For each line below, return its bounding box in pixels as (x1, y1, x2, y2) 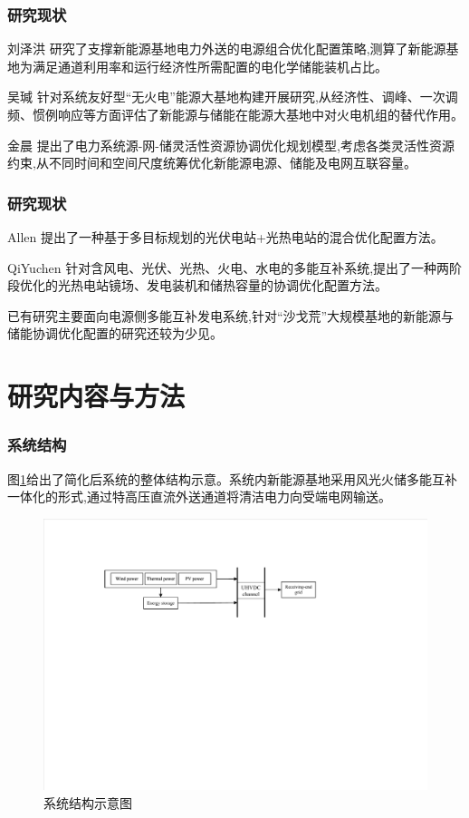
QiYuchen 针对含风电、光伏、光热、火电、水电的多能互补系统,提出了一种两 (7, 258, 450, 277)
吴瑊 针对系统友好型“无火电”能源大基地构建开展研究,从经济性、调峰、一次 (7, 87, 445, 106)
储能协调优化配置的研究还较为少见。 (7, 324, 223, 343)
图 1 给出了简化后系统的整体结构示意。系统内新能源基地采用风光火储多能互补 (7, 469, 457, 488)
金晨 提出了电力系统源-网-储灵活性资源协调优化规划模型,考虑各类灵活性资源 (7, 135, 455, 154)
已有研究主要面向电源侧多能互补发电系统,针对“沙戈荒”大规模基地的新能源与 (7, 306, 455, 325)
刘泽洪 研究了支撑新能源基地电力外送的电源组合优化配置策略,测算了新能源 (7, 39, 446, 58)
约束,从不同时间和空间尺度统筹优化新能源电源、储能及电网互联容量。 (7, 153, 416, 172)
